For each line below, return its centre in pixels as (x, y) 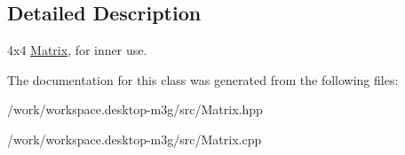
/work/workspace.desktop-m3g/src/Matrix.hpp (135, 109)
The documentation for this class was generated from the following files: (203, 79)
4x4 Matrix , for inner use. (77, 50)
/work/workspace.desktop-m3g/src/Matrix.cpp (135, 139)
